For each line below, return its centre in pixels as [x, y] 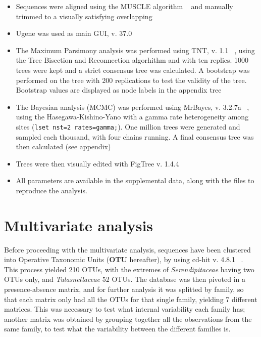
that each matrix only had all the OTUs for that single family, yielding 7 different [131, 299]
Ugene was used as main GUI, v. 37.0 [74, 33]
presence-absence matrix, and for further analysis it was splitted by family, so [124, 289]
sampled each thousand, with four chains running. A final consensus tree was [135, 136]
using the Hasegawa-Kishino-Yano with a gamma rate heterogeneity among [132, 117]
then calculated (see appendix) [63, 146]
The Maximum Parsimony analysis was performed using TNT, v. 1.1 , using [135, 50]
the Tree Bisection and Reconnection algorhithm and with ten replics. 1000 [132, 60]
